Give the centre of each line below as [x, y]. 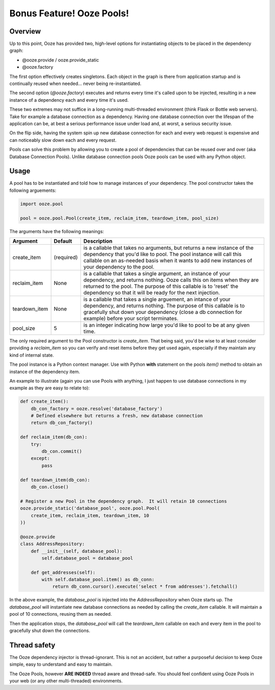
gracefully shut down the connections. [50, 630]
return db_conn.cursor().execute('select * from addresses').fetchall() [145, 587]
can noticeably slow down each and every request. [63, 140]
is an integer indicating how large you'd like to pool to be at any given [166, 325]
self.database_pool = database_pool [87, 558]
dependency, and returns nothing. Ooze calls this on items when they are [171, 280]
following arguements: [33, 190]
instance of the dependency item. [45, 371]
